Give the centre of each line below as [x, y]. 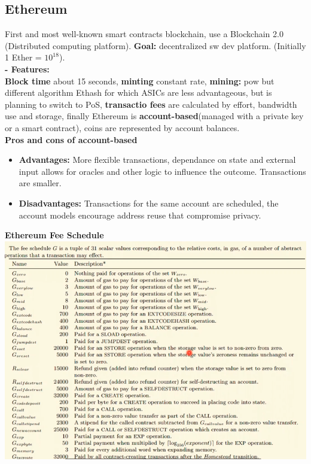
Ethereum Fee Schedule [54, 235]
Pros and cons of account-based [71, 139]
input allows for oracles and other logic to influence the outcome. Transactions [162, 171]
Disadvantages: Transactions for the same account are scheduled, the [149, 203]
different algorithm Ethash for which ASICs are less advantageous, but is [138, 93]
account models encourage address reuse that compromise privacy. [140, 215]
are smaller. [40, 183]
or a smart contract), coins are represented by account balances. [122, 127]
